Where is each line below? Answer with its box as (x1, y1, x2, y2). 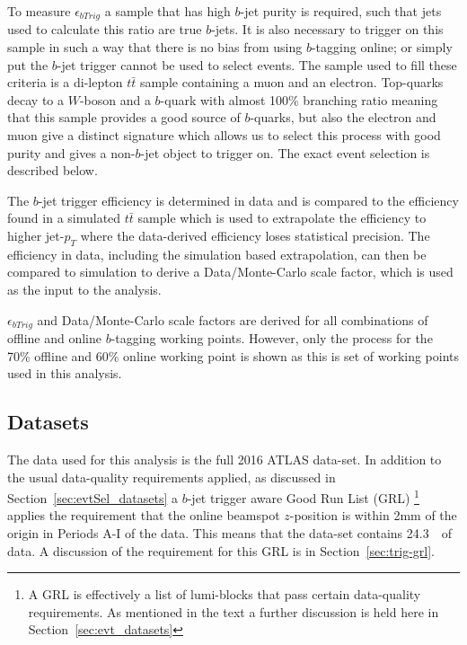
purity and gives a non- (7, 143, 136, 162)
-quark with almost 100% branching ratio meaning (160, 90, 438, 109)
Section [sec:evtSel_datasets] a (7, 488, 179, 507)
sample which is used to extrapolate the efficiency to (137, 208, 427, 227)
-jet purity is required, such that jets (240, 2, 442, 20)
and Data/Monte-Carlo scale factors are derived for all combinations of (37, 310, 428, 329)
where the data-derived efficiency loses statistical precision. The (80, 225, 430, 244)
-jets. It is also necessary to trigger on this (211, 20, 444, 39)
